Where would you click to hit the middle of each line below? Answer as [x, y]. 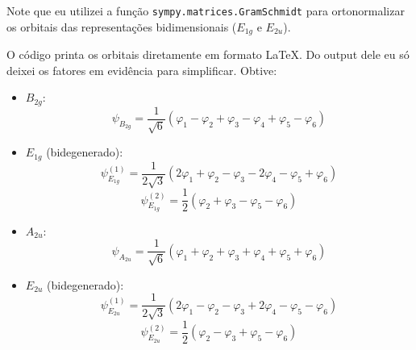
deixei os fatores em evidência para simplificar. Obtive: [142, 70]
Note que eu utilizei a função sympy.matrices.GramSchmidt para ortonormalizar [206, 10]
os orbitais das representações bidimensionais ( [122, 26]
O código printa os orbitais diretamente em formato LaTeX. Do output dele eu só [208, 54]
